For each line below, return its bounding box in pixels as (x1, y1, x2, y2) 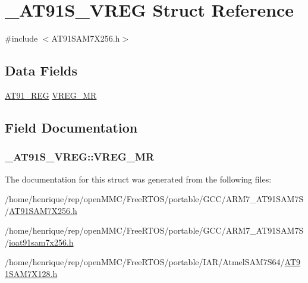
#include (5, 32, 38, 45)
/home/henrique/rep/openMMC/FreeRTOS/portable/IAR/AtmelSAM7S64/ (5, 256, 285, 268)
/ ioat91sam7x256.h (5, 235, 74, 248)
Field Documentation (5, 118, 138, 136)
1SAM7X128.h (5, 268, 58, 280)
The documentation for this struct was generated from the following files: (5, 172, 272, 185)
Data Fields (5, 61, 78, 80)
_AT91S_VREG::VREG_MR (5, 149, 155, 164)
